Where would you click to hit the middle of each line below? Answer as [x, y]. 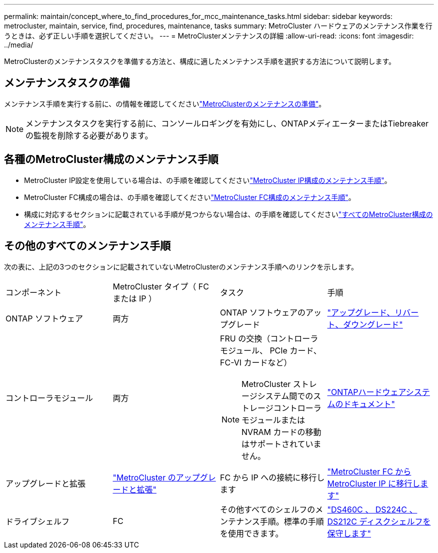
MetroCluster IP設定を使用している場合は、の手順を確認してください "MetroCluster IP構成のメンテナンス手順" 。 [208, 180]
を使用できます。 [252, 533]
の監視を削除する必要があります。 [89, 135]
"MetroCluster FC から [369, 471]
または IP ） [135, 298]
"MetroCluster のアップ [156, 477]
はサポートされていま [281, 444]
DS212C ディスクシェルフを [379, 521]
